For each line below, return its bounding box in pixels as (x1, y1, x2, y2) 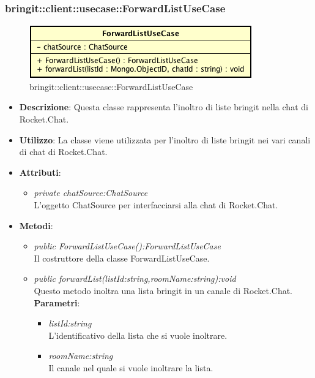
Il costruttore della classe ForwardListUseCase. (34, 251, 210, 264)
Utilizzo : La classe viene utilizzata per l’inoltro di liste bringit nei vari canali (19, 133, 311, 146)
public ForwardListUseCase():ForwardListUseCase (34, 240, 221, 252)
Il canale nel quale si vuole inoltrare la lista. (48, 361, 213, 374)
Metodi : (19, 219, 53, 232)
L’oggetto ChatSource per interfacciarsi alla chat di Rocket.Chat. (34, 198, 278, 211)
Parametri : (34, 296, 80, 309)
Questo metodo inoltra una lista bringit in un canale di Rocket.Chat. (34, 284, 293, 297)
